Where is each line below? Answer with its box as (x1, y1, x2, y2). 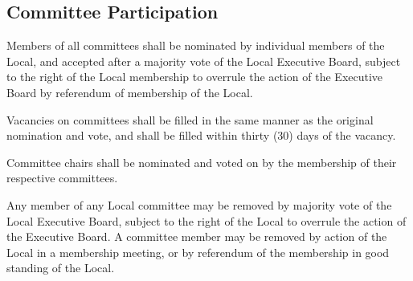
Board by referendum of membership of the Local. (6, 83, 253, 100)
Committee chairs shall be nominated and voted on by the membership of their (6, 153, 397, 170)
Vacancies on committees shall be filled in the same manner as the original (6, 111, 374, 128)
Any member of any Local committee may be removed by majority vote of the (6, 196, 392, 213)
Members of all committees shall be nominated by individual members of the (6, 37, 385, 54)
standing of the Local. (6, 259, 115, 276)
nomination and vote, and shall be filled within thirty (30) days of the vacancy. (6, 127, 396, 144)
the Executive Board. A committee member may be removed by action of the (6, 228, 387, 245)
